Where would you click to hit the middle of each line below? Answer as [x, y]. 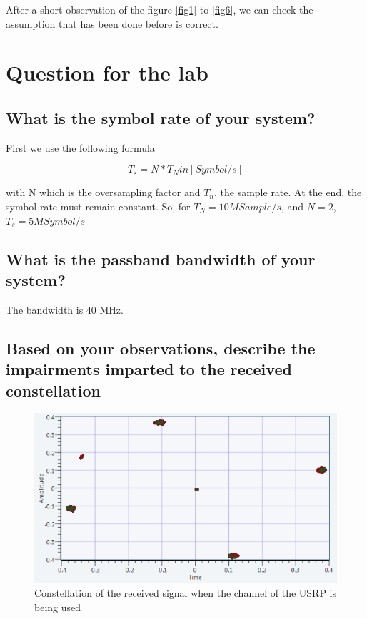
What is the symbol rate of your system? [161, 117]
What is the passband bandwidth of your [161, 259]
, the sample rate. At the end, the [288, 192]
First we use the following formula [80, 147]
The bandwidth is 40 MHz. [65, 309]
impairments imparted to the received [149, 369]
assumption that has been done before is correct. [112, 23]
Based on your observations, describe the [161, 348]
